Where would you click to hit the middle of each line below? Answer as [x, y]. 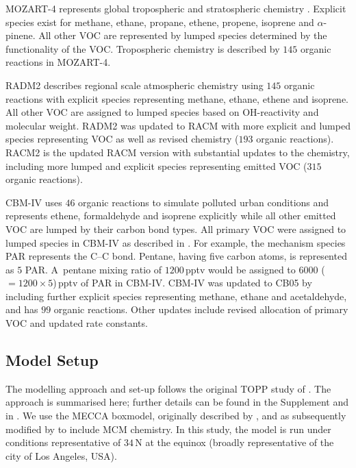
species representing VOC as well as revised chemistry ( [122, 139]
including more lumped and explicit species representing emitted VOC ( [156, 165]
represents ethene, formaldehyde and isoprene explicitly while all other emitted [171, 215]
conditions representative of [63, 442]
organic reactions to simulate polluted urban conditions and [204, 202]
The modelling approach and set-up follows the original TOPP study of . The [168, 388]
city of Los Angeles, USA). [61, 455]
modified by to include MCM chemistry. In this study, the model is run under [168, 429]
